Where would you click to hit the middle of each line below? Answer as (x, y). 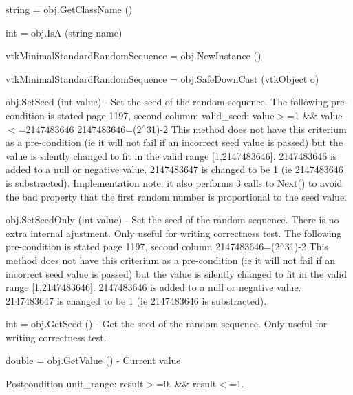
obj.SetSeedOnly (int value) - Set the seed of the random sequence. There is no (172, 220)
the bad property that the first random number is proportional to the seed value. (176, 196)
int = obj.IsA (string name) (64, 32)
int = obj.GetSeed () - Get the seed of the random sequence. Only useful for (167, 324)
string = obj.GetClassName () (69, 9)
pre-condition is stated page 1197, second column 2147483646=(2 (143, 246)
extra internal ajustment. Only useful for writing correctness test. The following (174, 233)
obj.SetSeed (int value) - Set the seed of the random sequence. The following (167, 102)
